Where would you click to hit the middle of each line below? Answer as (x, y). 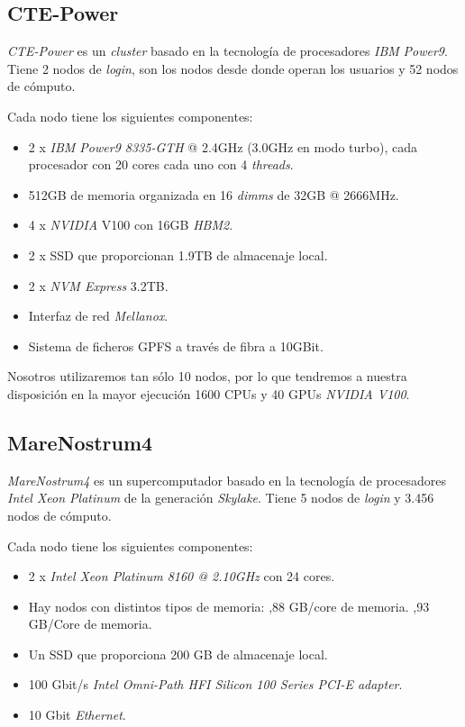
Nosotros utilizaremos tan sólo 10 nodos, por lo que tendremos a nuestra (207, 376)
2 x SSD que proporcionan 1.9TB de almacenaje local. (178, 254)
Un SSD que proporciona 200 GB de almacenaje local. (178, 654)
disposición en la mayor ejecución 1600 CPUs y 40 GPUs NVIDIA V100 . (209, 393)
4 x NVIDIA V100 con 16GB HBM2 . (131, 225)
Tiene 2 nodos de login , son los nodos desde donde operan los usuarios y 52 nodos (233, 68)
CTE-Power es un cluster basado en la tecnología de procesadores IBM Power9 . (228, 51)
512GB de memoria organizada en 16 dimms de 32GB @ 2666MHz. (214, 194)
